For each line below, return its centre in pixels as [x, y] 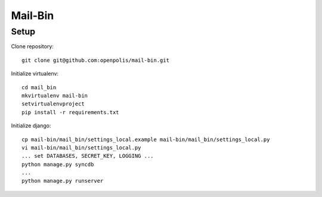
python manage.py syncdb [58, 164]
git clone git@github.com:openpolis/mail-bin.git [96, 60]
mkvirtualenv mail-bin [55, 96]
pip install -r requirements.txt [70, 112]
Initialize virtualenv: [35, 74]
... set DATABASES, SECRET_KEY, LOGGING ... [88, 156]
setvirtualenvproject [53, 104]
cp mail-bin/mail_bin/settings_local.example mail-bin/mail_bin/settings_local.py [146, 139]
